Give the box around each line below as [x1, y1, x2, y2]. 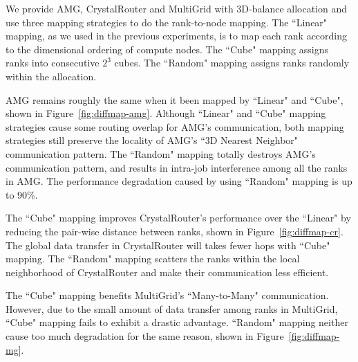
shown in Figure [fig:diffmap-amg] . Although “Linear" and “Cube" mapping [6, 106, 326, 120]
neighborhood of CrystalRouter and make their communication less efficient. [6, 264, 329, 279]
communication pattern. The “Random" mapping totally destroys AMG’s [6, 146, 316, 161]
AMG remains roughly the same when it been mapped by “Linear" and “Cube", [6, 92, 343, 107]
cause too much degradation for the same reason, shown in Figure [6, 329, 284, 343]
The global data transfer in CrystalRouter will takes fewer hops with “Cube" [6, 237, 330, 252]
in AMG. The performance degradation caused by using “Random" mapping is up [6, 174, 352, 188]
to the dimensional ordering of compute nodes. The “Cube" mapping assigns [6, 42, 328, 56]
